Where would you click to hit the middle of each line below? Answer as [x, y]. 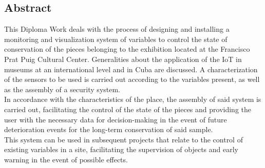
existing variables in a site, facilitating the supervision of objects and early [121, 149]
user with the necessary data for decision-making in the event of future [116, 119]
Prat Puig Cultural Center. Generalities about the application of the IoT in [123, 59]
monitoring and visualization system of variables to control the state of [116, 39]
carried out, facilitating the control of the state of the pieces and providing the [128, 109]
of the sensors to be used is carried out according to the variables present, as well [132, 79]
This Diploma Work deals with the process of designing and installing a [117, 29]
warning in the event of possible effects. [66, 159]
